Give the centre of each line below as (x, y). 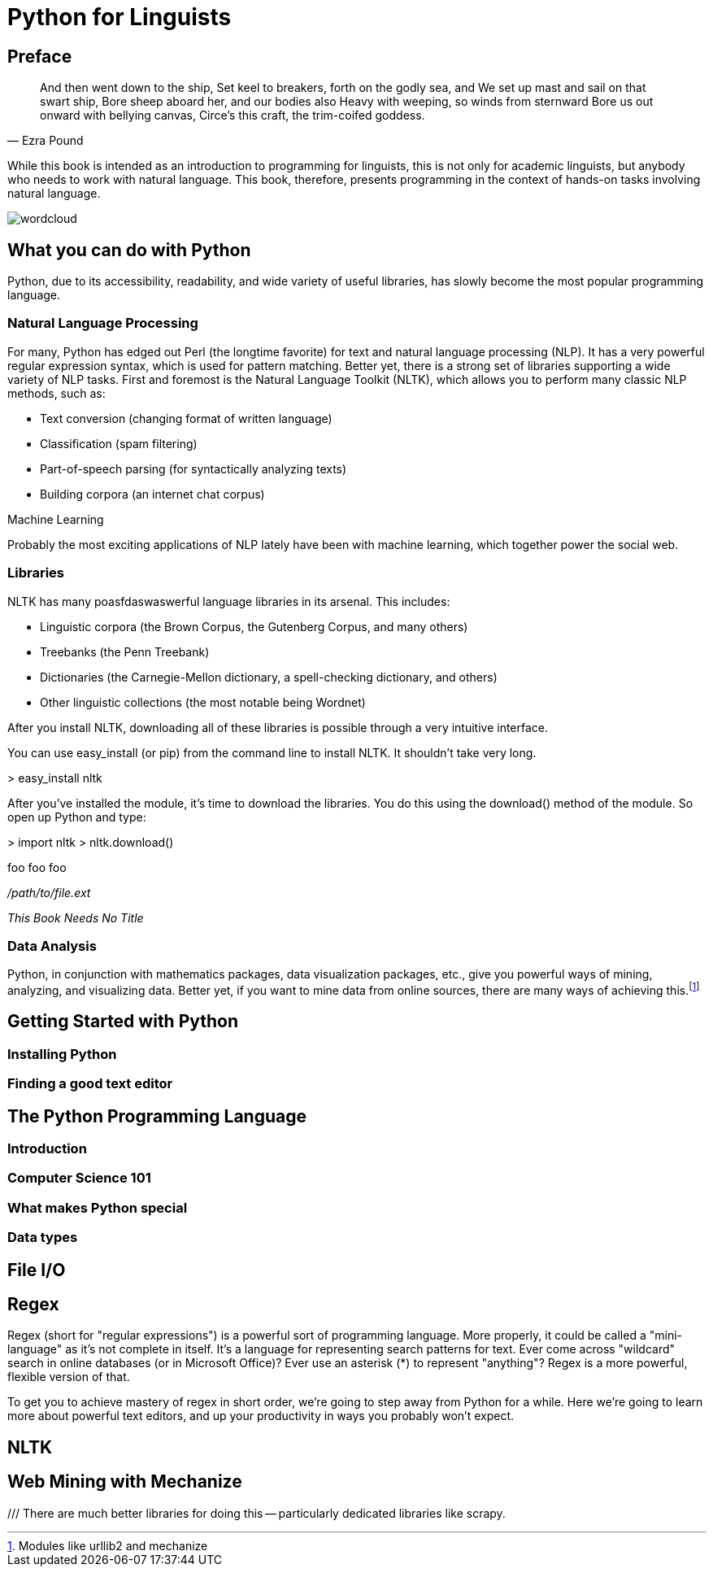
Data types (43, 1237)
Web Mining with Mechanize (125, 1482)
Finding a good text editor (90, 1084)
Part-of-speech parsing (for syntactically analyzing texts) (193, 468)
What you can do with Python (129, 250)
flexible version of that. (69, 1377)
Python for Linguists (120, 17)
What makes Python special (98, 1207)
